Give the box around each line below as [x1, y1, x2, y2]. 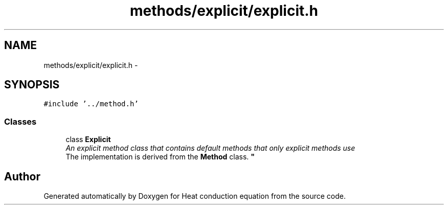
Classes [4, 116, 37, 127]
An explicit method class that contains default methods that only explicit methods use [65, 144, 355, 153]
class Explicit [65, 135, 111, 144]
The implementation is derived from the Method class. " [65, 152, 255, 161]
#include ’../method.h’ [43, 100, 139, 108]
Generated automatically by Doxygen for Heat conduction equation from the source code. [43, 192, 346, 201]
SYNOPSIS [4, 78, 60, 91]
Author [4, 170, 40, 183]
